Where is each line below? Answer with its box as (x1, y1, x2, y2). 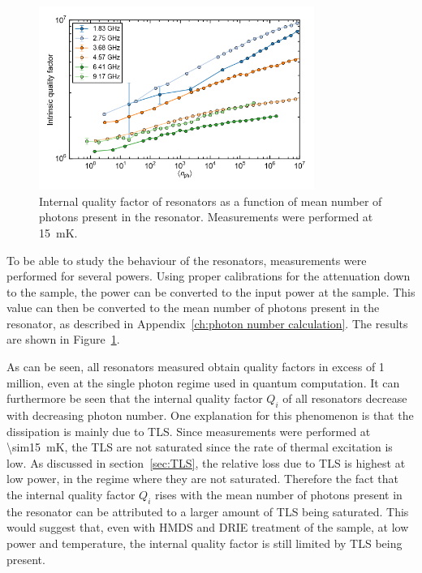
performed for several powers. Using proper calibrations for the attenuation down (6, 267, 411, 284)
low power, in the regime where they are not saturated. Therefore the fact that (6, 470, 398, 487)
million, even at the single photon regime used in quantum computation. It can (6, 374, 400, 391)
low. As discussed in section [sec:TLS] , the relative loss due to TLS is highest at (6, 454, 406, 471)
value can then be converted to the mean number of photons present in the (6, 299, 380, 316)
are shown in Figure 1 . (6, 331, 120, 348)
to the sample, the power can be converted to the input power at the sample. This (6, 283, 416, 300)
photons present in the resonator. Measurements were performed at (39, 208, 373, 225)
